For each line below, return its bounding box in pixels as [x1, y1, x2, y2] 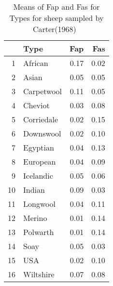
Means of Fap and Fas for [13, 1, 100, 12]
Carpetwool [23, 85, 62, 97]
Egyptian [23, 142, 54, 153]
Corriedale [23, 114, 58, 125]
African [23, 57, 48, 68]
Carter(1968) [32, 23, 76, 34]
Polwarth [23, 226, 54, 237]
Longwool [23, 198, 56, 209]
